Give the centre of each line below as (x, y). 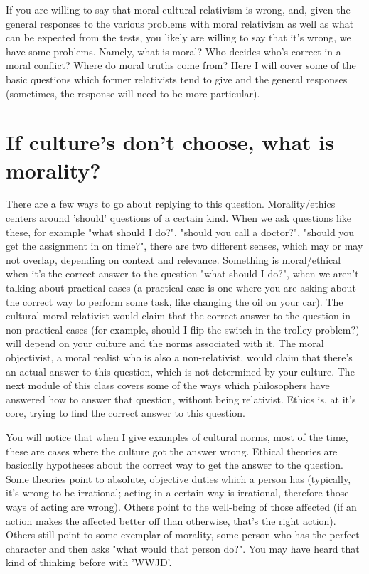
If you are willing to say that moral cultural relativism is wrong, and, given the (178, 9)
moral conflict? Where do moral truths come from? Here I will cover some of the (181, 65)
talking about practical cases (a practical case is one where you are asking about (181, 288)
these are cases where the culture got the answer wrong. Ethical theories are (172, 451)
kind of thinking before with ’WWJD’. (89, 562)
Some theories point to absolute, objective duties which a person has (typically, (178, 478)
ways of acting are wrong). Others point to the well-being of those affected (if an (181, 506)
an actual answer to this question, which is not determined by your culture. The (180, 371)
